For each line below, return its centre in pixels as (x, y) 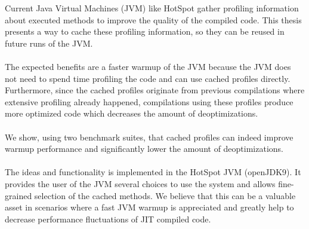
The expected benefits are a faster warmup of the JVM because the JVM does (148, 66)
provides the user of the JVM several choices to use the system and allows (140, 183)
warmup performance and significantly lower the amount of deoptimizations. (144, 149)
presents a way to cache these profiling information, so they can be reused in (145, 31)
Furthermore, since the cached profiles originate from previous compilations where (155, 90)
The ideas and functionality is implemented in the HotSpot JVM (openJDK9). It (153, 172)
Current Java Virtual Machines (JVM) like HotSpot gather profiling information (152, 8)
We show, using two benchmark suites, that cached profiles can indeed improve (149, 137)
